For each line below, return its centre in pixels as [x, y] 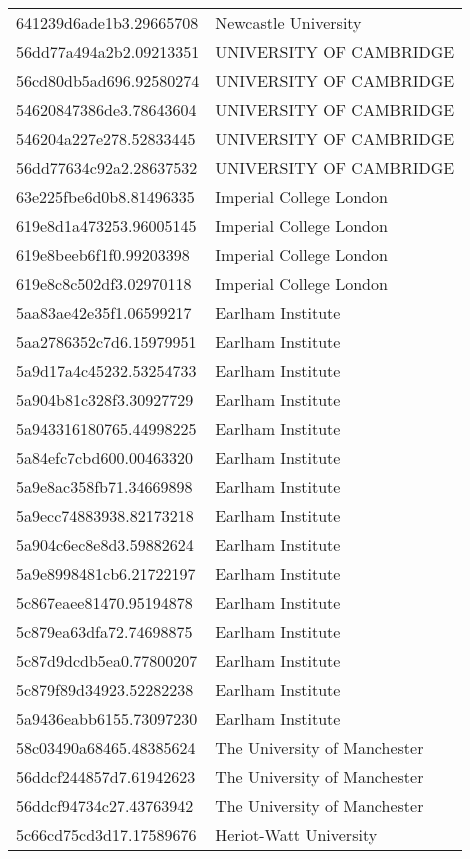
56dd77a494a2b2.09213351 [108, 51]
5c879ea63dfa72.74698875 [104, 631]
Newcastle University [288, 22]
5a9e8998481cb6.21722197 [106, 573]
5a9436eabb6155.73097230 [107, 718]
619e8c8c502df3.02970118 [104, 283]
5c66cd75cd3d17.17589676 [106, 834]
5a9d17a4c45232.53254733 [106, 370]
